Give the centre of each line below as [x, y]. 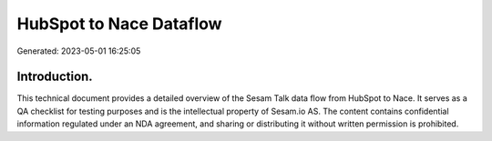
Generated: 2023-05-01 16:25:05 [79, 51]
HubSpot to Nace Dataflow [119, 24]
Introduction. [55, 77]
